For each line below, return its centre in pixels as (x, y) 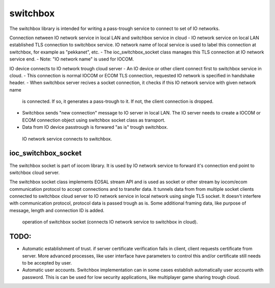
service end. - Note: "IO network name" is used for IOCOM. (72, 59)
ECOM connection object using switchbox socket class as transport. (94, 120)
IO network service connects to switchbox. (67, 139)
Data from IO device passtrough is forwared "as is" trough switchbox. (95, 127)
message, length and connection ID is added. (57, 210)
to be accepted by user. (47, 263)
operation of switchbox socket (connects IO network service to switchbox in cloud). (110, 222)
